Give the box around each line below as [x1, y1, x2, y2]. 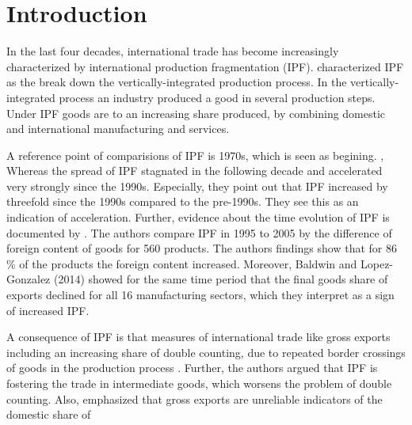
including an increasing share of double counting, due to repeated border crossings [6, 343, 406, 360]
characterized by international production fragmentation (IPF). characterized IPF [6, 58, 404, 74]
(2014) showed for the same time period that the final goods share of [53, 271, 388, 287]
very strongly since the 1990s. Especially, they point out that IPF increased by [6, 177, 388, 194]
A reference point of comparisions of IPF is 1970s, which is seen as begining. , [6, 146, 384, 163]
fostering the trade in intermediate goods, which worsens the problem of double [6, 375, 392, 391]
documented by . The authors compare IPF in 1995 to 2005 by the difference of [6, 224, 392, 241]
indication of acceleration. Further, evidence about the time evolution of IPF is [6, 209, 390, 226]
